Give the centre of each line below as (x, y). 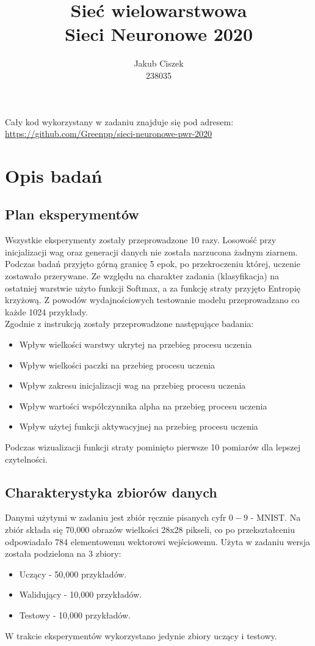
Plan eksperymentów (72, 214)
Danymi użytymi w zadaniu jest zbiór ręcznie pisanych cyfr (116, 517)
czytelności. (26, 459)
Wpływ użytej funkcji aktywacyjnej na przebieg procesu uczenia (139, 426)
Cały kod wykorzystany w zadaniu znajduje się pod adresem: (119, 121)
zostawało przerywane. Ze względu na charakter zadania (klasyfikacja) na (142, 276)
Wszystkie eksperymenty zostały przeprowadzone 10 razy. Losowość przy (141, 240)
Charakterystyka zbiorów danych (111, 492)
